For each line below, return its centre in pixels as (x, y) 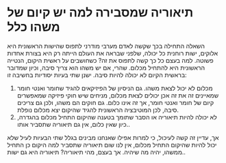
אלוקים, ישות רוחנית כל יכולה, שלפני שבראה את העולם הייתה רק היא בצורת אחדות (113, 53)
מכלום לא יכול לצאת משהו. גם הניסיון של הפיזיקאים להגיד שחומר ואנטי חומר (115, 88)
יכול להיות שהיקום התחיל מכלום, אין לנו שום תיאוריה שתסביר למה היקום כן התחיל (112, 145)
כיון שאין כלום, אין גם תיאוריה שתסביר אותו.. (73, 124)
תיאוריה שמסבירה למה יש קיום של (100, 13)
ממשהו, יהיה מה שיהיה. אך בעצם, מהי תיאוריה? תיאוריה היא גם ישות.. (97, 152)
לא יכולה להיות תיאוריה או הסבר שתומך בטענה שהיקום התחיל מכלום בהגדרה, (117, 117)
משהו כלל (34, 27)
